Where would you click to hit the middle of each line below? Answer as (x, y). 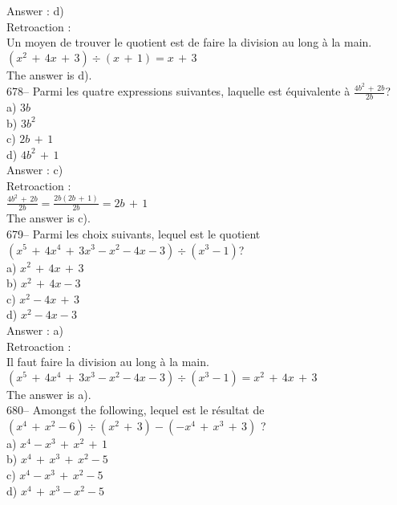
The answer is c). (49, 218)
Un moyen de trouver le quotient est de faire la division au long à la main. (189, 42)
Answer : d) (35, 10)
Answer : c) (35, 170)
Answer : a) (35, 330)
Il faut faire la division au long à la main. (108, 362)
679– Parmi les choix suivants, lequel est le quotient (134, 233)
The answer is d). (49, 74)
